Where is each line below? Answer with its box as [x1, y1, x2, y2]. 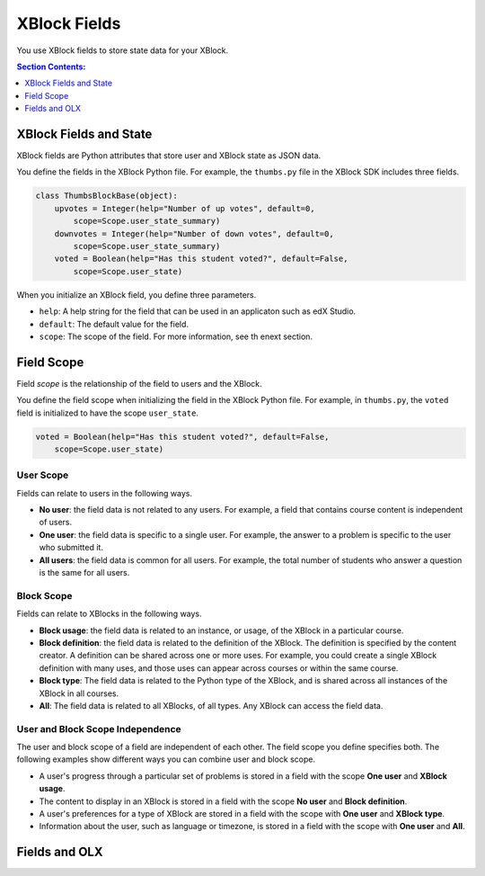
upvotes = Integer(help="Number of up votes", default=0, [54, 203, 315, 213]
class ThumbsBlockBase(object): [35, 191, 179, 201]
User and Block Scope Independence [16, 722, 181, 735]
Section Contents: [16, 61, 86, 72]
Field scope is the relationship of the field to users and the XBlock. [16, 378, 262, 389]
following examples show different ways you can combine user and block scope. [16, 754, 316, 764]
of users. [39, 517, 73, 528]
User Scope [16, 469, 69, 481]
